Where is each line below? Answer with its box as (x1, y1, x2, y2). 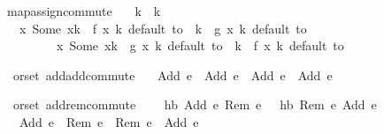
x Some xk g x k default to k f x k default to (56, 36, 344, 55)
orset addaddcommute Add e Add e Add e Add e (12, 65, 333, 84)
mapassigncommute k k (6, 2, 161, 19)
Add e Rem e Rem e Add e (19, 112, 199, 130)
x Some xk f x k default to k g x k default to (19, 19, 307, 37)
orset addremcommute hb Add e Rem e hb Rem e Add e (12, 95, 377, 114)
